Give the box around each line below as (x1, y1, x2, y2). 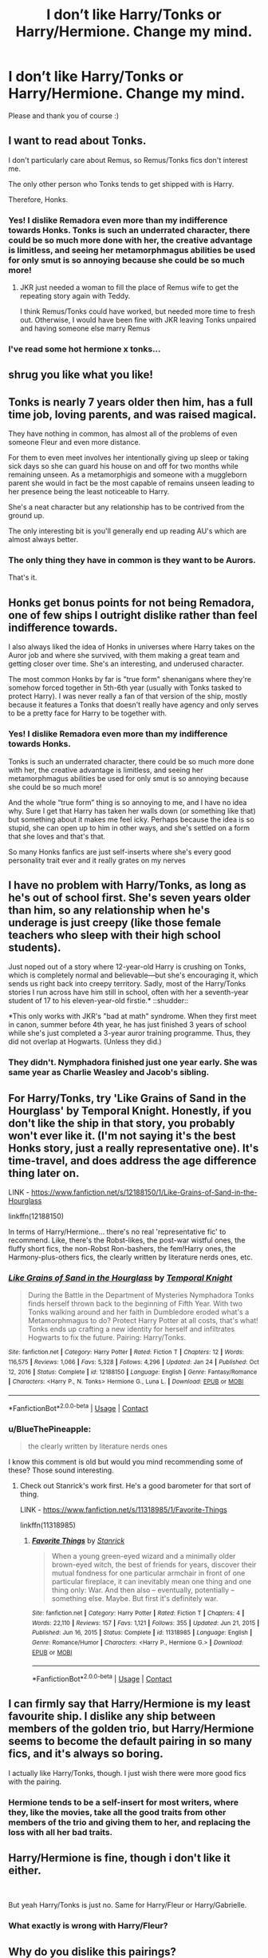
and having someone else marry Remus (19, 323, 151, 333)
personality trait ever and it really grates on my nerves (8, 855, 186, 865)
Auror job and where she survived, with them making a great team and (8, 651, 240, 660)
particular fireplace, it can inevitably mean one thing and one (51, 1577, 252, 1586)
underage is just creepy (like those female (8, 916, 222, 929)
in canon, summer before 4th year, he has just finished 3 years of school (8, 1020, 247, 1029)
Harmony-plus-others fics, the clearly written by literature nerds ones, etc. (8, 1252, 253, 1262)
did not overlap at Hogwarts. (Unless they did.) (8, 1036, 162, 1047)
